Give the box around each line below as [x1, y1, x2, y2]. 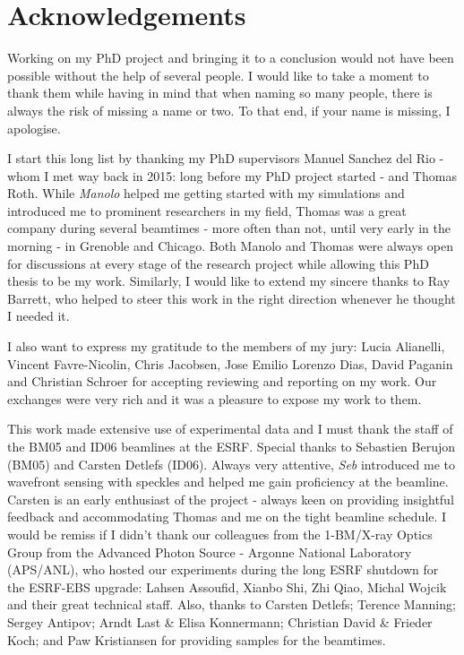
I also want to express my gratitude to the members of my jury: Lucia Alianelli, [7, 337, 445, 356]
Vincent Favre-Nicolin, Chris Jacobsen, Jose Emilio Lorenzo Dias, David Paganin [7, 354, 453, 373]
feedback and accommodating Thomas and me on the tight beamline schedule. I [7, 507, 447, 526]
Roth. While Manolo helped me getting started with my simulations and [7, 184, 405, 203]
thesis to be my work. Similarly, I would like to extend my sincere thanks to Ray [7, 271, 451, 290]
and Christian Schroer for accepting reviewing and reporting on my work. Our [7, 372, 437, 391]
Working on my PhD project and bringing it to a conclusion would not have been [7, 48, 454, 67]
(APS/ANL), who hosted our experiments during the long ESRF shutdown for [7, 560, 439, 579]
